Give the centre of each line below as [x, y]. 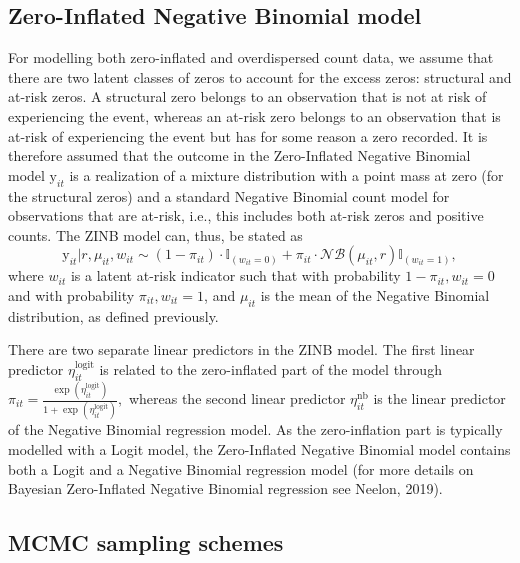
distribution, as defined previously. [113, 315]
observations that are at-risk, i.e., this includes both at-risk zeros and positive [246, 215]
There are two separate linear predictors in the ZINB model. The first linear [241, 349]
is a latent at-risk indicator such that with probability [235, 275]
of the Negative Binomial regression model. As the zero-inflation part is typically [255, 429]
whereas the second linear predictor [237, 398]
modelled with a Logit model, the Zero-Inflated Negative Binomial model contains [259, 448]
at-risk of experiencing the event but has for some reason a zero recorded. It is [248, 135]
